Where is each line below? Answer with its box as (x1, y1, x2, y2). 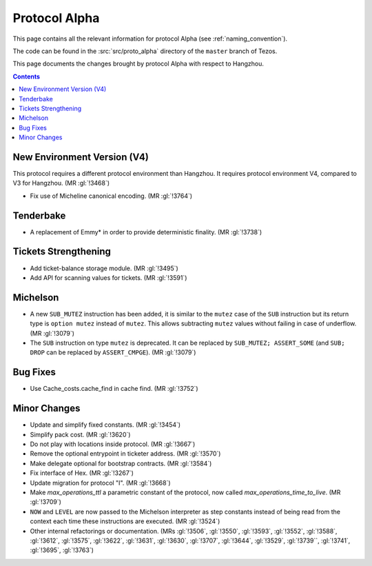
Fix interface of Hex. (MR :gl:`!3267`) (30, 469, 134, 477)
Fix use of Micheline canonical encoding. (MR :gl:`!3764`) (30, 192, 193, 200)
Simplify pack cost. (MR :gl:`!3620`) (30, 430, 131, 438)
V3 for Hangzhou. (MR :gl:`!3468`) (12, 179, 110, 188)
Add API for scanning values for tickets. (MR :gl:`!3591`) (30, 273, 187, 282)
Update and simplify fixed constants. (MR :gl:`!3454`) (30, 421, 181, 429)
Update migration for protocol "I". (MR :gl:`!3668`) (30, 478, 172, 487)
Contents (12, 72, 41, 81)
